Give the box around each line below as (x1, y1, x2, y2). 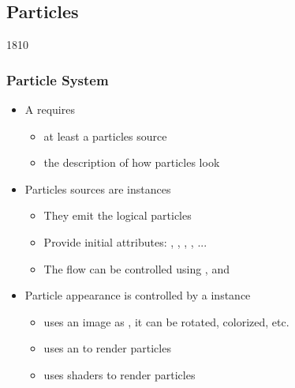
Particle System (6, 70, 109, 89)
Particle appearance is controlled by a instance (24, 287, 251, 303)
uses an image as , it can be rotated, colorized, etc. (43, 313, 289, 330)
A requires (24, 101, 75, 118)
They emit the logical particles (43, 207, 192, 224)
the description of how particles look (43, 154, 220, 171)
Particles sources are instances (24, 180, 171, 197)
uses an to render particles (43, 340, 171, 356)
